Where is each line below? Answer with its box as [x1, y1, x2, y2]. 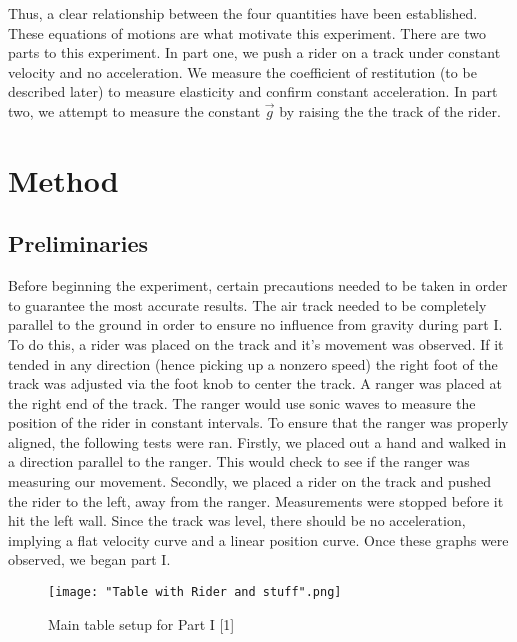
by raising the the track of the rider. [279, 100, 501, 121]
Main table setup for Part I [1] [48, 613, 235, 634]
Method [8, 159, 119, 200]
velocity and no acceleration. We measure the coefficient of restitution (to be [8, 61, 477, 82]
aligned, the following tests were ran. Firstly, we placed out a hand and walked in [8, 431, 507, 452]
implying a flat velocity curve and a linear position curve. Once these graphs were [8, 529, 509, 550]
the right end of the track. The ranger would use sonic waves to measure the [8, 392, 476, 413]
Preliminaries [8, 228, 149, 259]
